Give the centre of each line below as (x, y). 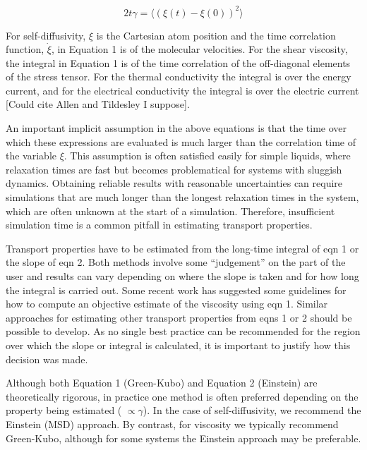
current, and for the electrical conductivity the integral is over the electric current (182, 90)
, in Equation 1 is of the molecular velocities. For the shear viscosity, (199, 49)
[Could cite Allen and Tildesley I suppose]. (98, 104)
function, (25, 49)
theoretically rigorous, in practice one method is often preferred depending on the (182, 396)
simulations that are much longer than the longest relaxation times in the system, (182, 197)
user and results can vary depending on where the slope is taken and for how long (182, 276)
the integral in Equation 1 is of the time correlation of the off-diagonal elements (178, 62)
